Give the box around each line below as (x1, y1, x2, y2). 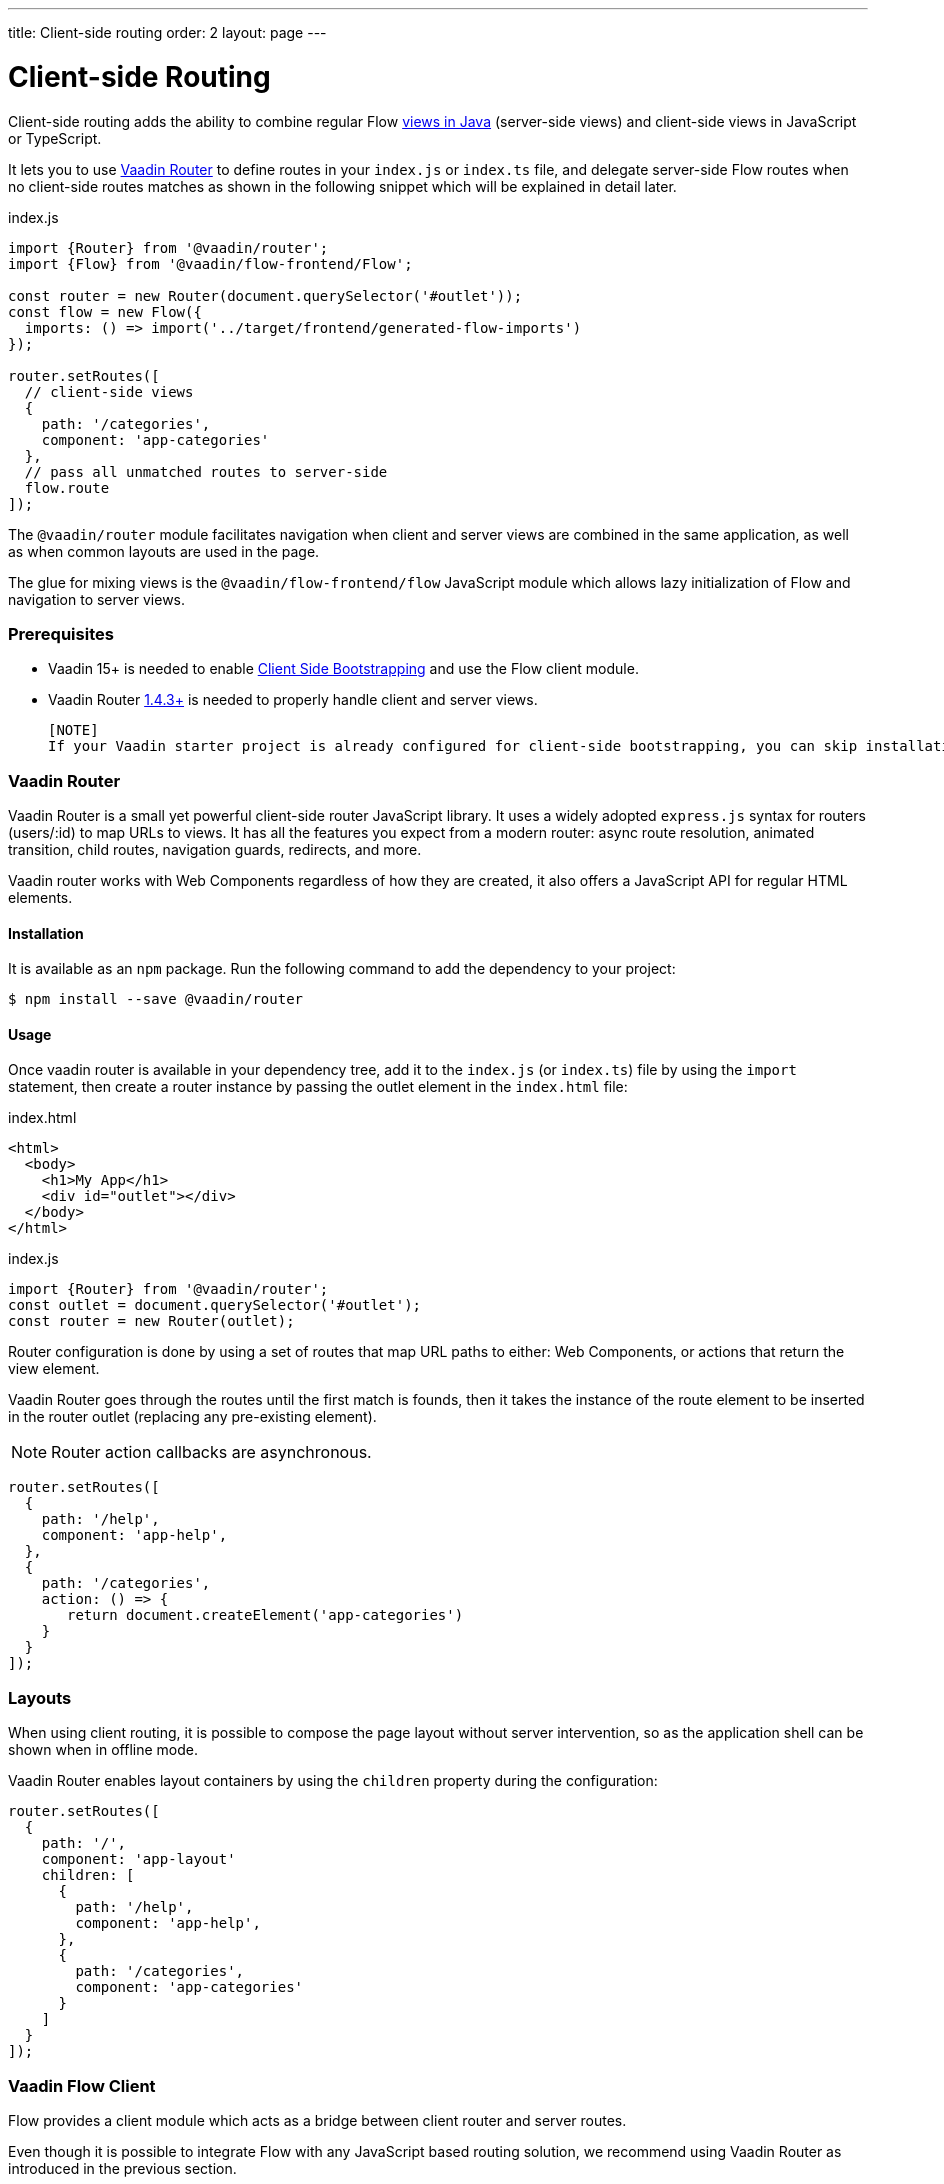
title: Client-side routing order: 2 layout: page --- (8, 24, 327, 41)
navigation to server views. (8, 590, 186, 608)
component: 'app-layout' (41, 1851, 236, 1868)
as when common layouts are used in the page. (8, 542, 320, 560)
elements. (8, 889, 73, 906)
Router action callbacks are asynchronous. (51, 1442, 372, 1463)
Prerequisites (8, 623, 114, 644)
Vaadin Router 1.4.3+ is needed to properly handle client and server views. (48, 691, 538, 709)
